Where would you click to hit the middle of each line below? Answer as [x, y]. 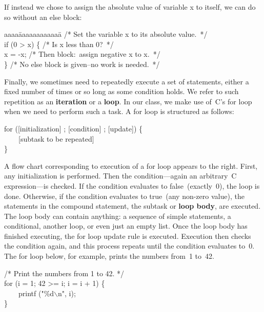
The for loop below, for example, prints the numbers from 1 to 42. [109, 256]
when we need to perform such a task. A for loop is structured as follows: [119, 111]
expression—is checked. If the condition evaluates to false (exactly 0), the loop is [132, 185]
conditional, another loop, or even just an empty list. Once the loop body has [126, 226]
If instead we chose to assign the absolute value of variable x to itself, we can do [130, 7]
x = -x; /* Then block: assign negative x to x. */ [82, 54]
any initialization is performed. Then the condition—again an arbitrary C [120, 176]
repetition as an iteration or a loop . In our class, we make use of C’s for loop [128, 101]
